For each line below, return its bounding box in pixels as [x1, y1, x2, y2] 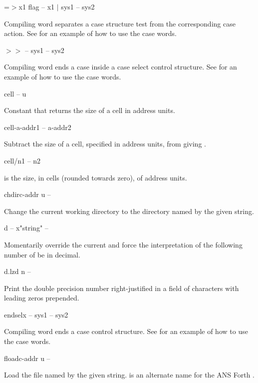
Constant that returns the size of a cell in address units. [4, 105, 175, 115]
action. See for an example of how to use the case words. [4, 28, 177, 38]
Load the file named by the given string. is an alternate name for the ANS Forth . [4, 369, 255, 380]
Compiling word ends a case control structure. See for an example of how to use [4, 326, 248, 336]
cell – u [4, 88, 26, 98]
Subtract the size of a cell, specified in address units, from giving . [4, 138, 206, 149]
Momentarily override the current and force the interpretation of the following [4, 239, 243, 249]
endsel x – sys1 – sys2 [4, 309, 68, 319]
